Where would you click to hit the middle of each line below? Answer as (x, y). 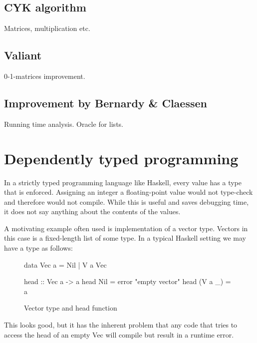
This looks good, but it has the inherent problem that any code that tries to (121, 325)
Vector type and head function (71, 308)
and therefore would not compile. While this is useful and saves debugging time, (127, 201)
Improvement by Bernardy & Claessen (106, 103)
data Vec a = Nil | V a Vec (65, 264)
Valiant (23, 55)
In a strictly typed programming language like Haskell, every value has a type (123, 182)
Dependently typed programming (121, 158)
